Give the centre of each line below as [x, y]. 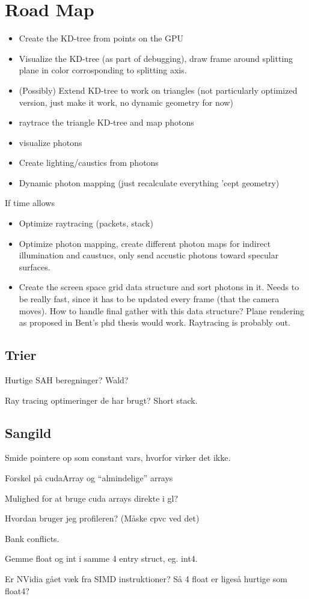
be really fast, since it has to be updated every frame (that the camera [149, 299]
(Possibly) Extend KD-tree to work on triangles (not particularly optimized [158, 90]
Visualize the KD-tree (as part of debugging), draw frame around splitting [156, 58]
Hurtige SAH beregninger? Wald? [67, 380]
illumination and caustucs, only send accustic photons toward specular [149, 255]
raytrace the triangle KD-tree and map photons [106, 122]
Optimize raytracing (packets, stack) [86, 223]
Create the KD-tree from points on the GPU [101, 38]
